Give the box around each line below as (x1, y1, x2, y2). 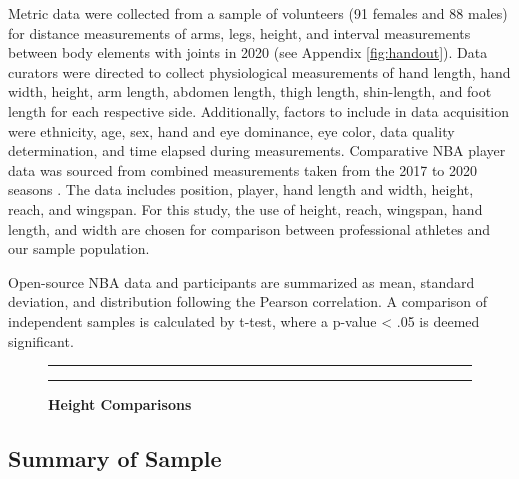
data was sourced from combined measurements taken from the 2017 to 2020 (8, 159, 478, 180)
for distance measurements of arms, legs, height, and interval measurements (8, 22, 471, 43)
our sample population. (8, 238, 150, 259)
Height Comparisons (48, 394, 192, 415)
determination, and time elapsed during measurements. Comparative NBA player (8, 140, 506, 161)
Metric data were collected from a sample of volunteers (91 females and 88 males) (8, 3, 508, 23)
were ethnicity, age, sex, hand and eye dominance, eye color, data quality (8, 120, 455, 141)
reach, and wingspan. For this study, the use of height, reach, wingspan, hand (8, 198, 483, 219)
